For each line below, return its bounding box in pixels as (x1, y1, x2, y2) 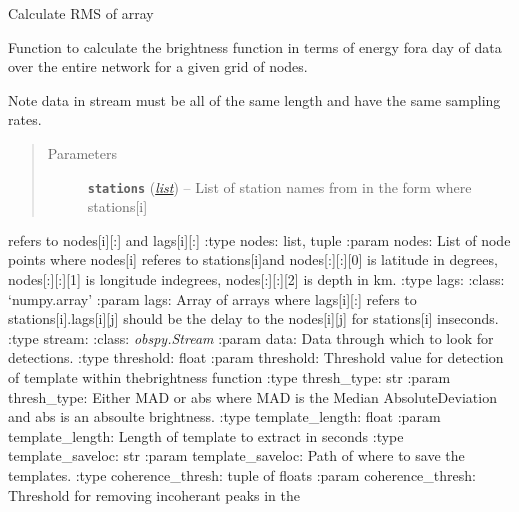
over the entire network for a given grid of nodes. (8, 56, 308, 77)
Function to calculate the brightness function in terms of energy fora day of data (8, 36, 502, 57)
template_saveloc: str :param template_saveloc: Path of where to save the (8, 445, 465, 466)
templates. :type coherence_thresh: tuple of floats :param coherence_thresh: (8, 464, 476, 485)
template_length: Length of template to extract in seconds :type (8, 425, 404, 446)
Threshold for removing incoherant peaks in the (8, 484, 300, 505)
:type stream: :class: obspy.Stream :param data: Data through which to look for (8, 327, 494, 348)
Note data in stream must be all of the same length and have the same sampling (8, 89, 501, 110)
